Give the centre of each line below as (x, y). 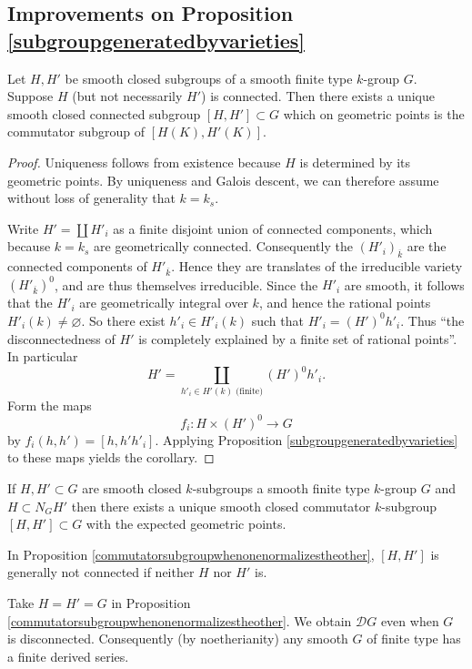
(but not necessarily (127, 96)
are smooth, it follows (404, 284)
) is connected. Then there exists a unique (318, 96)
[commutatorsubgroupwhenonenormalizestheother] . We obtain (180, 620)
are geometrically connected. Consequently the (223, 246)
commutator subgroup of (76, 132)
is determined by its (355, 162)
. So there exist (123, 320)
